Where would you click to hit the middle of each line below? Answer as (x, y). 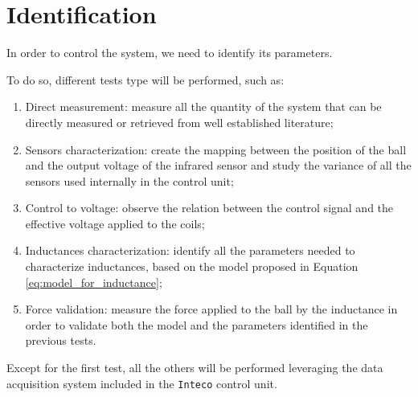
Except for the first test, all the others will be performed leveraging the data (195, 368)
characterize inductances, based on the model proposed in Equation (192, 266)
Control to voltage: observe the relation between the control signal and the (209, 208)
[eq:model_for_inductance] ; (94, 282)
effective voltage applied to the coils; (115, 223)
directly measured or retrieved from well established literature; (179, 122)
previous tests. (61, 340)
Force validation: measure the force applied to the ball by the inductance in (211, 309)
